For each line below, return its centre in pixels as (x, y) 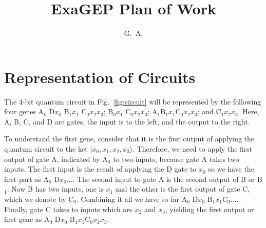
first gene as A (27, 219)
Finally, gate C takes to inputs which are (69, 209)
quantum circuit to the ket (46, 149)
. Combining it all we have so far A (132, 199)
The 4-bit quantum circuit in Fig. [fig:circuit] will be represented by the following (133, 101)
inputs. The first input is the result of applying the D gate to (100, 169)
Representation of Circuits (100, 77)
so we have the (231, 169)
